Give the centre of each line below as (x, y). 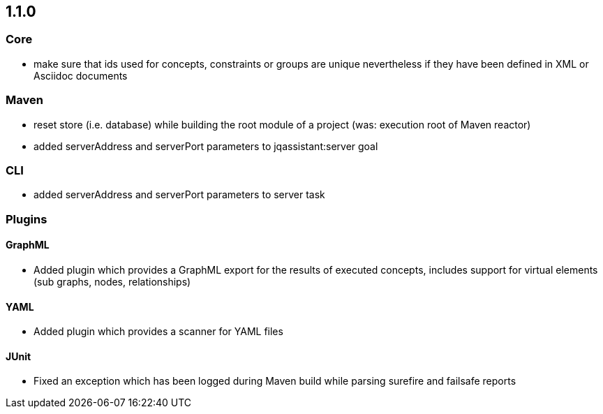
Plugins (27, 219)
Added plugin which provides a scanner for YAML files (158, 332)
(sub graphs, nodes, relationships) (112, 281)
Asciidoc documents (81, 75)
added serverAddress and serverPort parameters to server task (179, 195)
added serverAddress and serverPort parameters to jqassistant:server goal (206, 146)
